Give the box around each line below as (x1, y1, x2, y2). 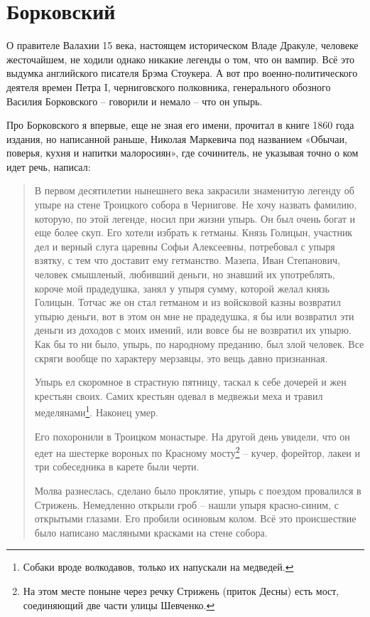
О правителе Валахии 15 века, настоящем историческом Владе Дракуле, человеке (6, 38, 359, 53)
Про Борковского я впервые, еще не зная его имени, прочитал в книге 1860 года (6, 117, 354, 132)
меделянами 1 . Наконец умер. (34, 403, 158, 420)
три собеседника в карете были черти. (34, 459, 200, 474)
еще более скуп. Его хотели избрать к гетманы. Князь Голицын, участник (34, 225, 353, 240)
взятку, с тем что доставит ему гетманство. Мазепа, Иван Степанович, (34, 253, 340, 268)
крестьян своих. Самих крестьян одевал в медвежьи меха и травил (34, 388, 323, 403)
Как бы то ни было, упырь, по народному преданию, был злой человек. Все (34, 337, 364, 351)
